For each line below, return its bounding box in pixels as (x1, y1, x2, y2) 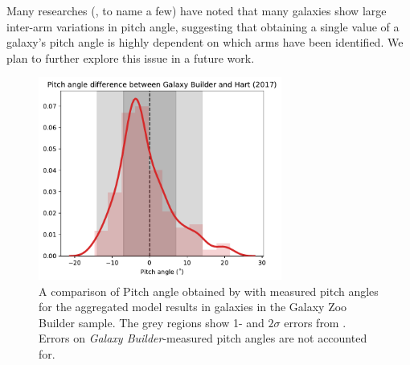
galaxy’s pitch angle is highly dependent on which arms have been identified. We (6, 34, 404, 51)
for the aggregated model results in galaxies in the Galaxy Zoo (39, 298, 347, 315)
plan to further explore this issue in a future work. (6, 49, 255, 66)
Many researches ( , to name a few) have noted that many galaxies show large (6, 2, 387, 18)
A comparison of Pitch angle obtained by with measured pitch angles (39, 282, 379, 299)
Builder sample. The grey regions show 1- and (39, 314, 264, 330)
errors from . (284, 314, 346, 330)
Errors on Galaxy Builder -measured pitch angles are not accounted (39, 330, 367, 347)
